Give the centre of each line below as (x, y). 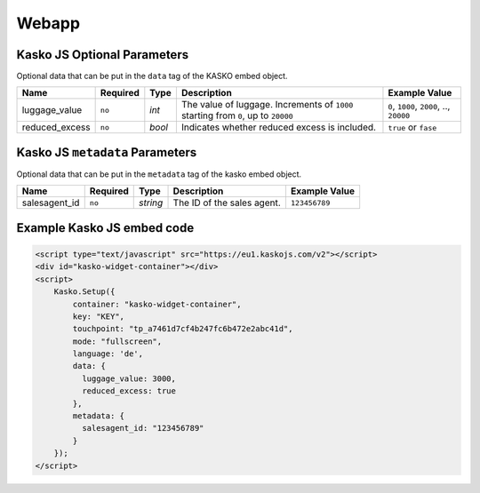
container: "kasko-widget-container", (157, 304)
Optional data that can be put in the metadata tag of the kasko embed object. (159, 174)
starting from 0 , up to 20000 (237, 115)
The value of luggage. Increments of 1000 (267, 105)
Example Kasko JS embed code (105, 228)
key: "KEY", (98, 316)
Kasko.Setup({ (84, 292)
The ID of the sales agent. (227, 203)
